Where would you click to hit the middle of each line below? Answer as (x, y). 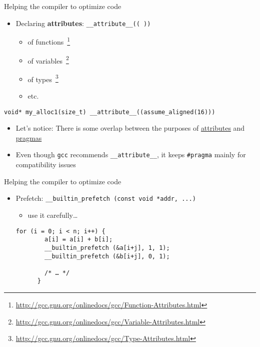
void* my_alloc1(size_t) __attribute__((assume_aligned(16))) (110, 112)
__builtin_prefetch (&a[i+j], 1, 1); (107, 248)
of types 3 (43, 78)
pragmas (29, 137)
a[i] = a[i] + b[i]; (79, 240)
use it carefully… (53, 215)
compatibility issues (46, 164)
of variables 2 (48, 60)
